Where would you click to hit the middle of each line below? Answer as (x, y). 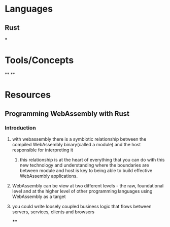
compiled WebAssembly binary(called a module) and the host (76, 144)
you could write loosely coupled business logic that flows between (82, 206)
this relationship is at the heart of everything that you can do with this (92, 159)
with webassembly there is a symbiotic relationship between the (79, 139)
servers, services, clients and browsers (53, 212)
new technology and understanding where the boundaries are (84, 165)
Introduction (20, 128)
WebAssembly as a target (39, 197)
